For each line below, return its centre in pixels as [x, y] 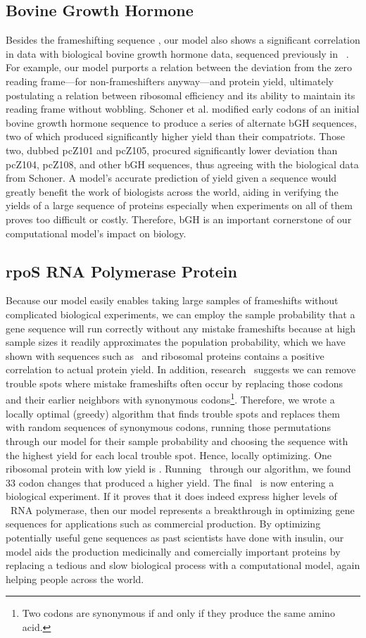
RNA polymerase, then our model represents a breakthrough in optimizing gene [182, 509]
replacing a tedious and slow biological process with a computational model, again [183, 565]
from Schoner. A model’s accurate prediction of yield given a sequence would [171, 178]
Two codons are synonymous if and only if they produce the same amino [178, 613]
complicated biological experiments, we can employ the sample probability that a [181, 314]
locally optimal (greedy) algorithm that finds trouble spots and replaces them [173, 413]
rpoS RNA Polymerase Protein [121, 271]
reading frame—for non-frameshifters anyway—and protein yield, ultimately [170, 81]
